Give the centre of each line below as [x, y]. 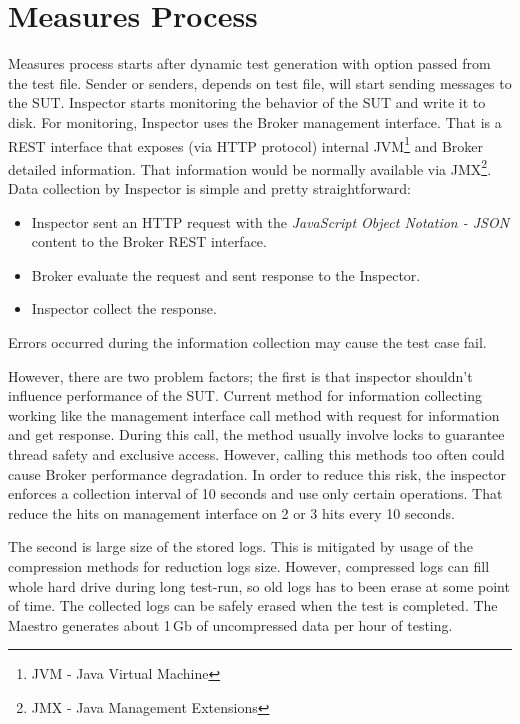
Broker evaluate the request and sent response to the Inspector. [226, 274]
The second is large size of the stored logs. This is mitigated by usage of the [240, 546]
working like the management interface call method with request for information [254, 414]
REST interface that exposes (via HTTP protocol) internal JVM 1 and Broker [246, 144]
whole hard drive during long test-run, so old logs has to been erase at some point [259, 585]
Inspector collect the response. [124, 308]
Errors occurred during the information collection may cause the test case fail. [247, 341]
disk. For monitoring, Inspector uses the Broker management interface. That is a [255, 121]
